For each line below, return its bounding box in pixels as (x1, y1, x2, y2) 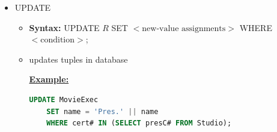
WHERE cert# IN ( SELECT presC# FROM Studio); (46, 119, 232, 128)
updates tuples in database (29, 53, 128, 65)
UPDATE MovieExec (29, 95, 99, 104)
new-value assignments (142, 24, 226, 33)
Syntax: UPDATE (29, 21, 100, 33)
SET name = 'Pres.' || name (46, 107, 159, 116)
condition (40, 36, 75, 45)
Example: (29, 73, 69, 85)
